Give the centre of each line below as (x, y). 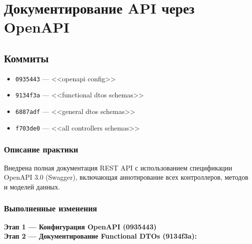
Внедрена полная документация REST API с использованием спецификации (118, 167)
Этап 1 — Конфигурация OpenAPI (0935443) (80, 226)
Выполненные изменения (51, 208)
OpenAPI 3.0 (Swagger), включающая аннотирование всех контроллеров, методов (126, 177)
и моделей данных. (32, 186)
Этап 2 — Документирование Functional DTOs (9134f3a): (100, 236)
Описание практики (41, 149)
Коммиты (26, 58)
